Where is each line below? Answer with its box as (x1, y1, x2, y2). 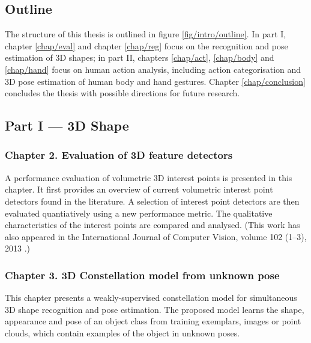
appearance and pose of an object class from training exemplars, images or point (5, 315, 301, 327)
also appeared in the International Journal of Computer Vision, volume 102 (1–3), (5, 230, 307, 243)
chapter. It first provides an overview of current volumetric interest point (5, 183, 273, 196)
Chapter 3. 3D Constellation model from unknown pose (5, 267, 280, 282)
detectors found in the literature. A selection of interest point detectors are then (5, 194, 300, 207)
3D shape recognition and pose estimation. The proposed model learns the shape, (5, 303, 304, 315)
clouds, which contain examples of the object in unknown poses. (5, 326, 240, 339)
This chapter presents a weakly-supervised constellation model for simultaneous (5, 291, 297, 304)
